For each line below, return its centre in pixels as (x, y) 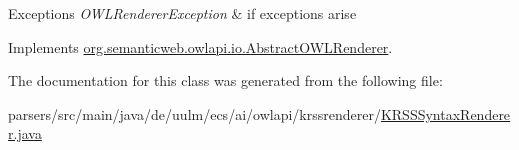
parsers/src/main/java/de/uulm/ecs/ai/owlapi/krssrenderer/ (194, 113)
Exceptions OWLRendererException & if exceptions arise (182, 13)
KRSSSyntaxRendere (445, 113)
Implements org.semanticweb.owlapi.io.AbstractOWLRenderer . (200, 46)
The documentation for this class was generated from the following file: (225, 80)
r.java (25, 133)
